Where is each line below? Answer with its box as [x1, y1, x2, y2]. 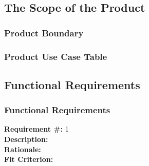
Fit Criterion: [4, 154, 53, 164]
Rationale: [4, 143, 41, 154]
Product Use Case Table [4, 50, 107, 63]
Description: [4, 134, 48, 144]
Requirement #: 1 [4, 123, 69, 134]
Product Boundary [4, 26, 84, 39]
